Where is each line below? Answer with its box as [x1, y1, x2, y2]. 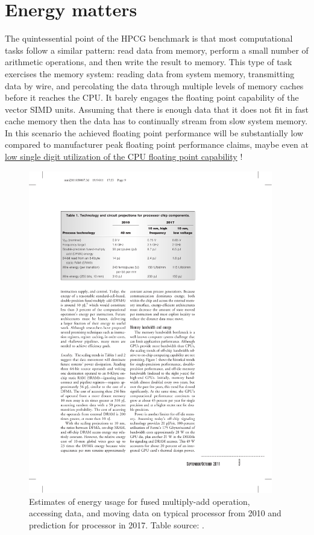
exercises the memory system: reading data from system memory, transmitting [5, 67, 295, 80]
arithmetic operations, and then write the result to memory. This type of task [5, 55, 292, 68]
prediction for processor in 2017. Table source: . [29, 519, 204, 531]
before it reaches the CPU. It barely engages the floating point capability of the [5, 91, 299, 104]
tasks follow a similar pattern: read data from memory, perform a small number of [5, 43, 309, 56]
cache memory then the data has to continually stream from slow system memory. [5, 115, 308, 127]
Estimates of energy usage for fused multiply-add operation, [29, 495, 250, 507]
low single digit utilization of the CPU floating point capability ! [5, 150, 243, 163]
